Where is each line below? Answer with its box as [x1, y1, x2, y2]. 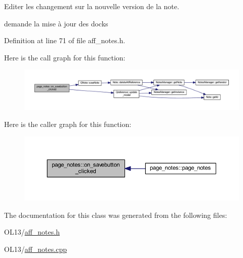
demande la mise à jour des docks [4, 18, 108, 28]
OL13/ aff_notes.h [4, 227, 60, 237]
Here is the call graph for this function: [4, 52, 126, 62]
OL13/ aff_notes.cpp [4, 243, 67, 254]
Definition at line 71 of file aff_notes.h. [4, 35, 126, 46]
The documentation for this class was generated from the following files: [4, 209, 227, 220]
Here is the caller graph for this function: [4, 119, 132, 130]
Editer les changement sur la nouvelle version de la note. [4, 1, 179, 11]
